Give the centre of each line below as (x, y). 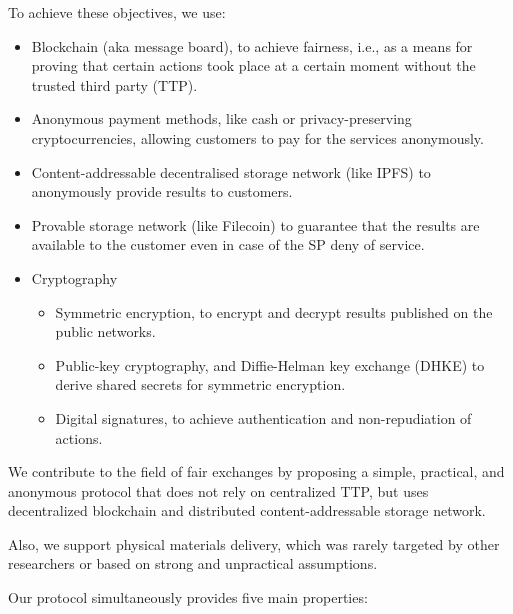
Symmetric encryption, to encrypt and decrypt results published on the (274, 311)
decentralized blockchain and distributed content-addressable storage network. (247, 510)
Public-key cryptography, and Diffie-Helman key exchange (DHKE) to (270, 364)
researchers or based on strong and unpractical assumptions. (193, 563)
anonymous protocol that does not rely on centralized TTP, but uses (218, 490)
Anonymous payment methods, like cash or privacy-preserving (221, 118)
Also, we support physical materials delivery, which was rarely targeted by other (254, 543)
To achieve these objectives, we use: (117, 12)
